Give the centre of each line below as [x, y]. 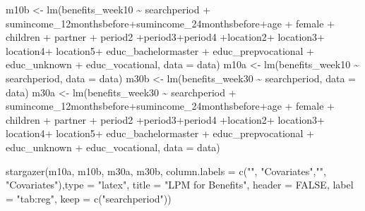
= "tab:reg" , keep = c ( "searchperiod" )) [89, 198]
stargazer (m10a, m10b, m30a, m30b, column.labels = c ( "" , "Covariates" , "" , [166, 171]
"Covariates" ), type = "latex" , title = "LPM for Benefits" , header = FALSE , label [180, 185]
